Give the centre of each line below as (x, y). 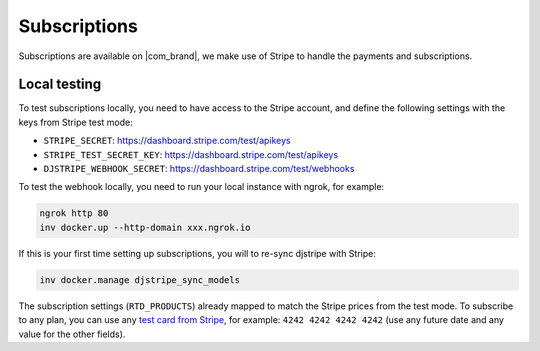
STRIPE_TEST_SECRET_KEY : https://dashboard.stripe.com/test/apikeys (191, 154)
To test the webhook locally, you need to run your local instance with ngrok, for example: (201, 187)
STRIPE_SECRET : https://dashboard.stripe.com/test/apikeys (167, 141)
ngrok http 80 (74, 213)
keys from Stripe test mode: (76, 122)
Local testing (60, 84)
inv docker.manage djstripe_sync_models (139, 279)
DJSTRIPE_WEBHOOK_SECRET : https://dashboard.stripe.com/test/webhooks (199, 169)
